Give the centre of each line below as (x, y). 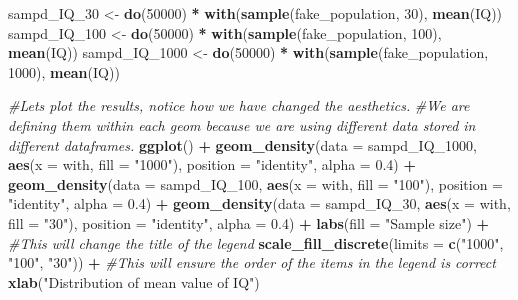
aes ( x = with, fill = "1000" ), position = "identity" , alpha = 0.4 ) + (212, 164)
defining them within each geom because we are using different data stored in (242, 124)
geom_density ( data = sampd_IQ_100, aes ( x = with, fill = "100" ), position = (255, 183)
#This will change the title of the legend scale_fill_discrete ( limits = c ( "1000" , (256, 242)
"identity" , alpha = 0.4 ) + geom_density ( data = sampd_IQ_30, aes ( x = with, (259, 203)
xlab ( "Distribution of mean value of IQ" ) (134, 281)
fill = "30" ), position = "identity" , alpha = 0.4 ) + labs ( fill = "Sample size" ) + (249, 222)
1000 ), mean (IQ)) (64, 71)
